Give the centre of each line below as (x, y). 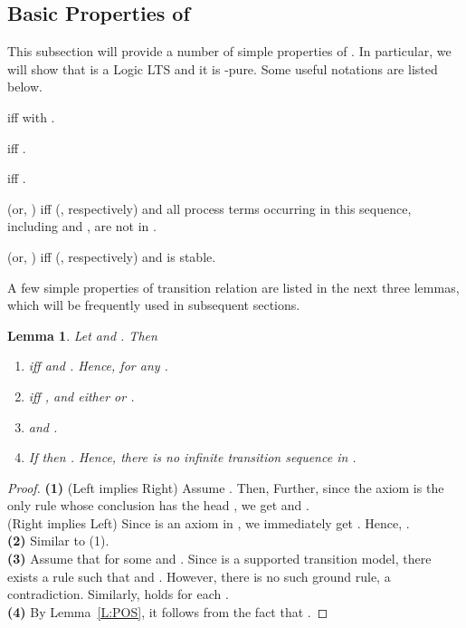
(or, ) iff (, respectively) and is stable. (112, 256)
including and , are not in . (82, 226)
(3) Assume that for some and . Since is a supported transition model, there (219, 559)
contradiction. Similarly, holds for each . (118, 594)
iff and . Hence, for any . (98, 366)
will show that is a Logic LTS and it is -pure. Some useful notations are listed (223, 68)
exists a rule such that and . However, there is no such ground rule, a (199, 576)
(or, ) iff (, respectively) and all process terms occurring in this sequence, (209, 208)
